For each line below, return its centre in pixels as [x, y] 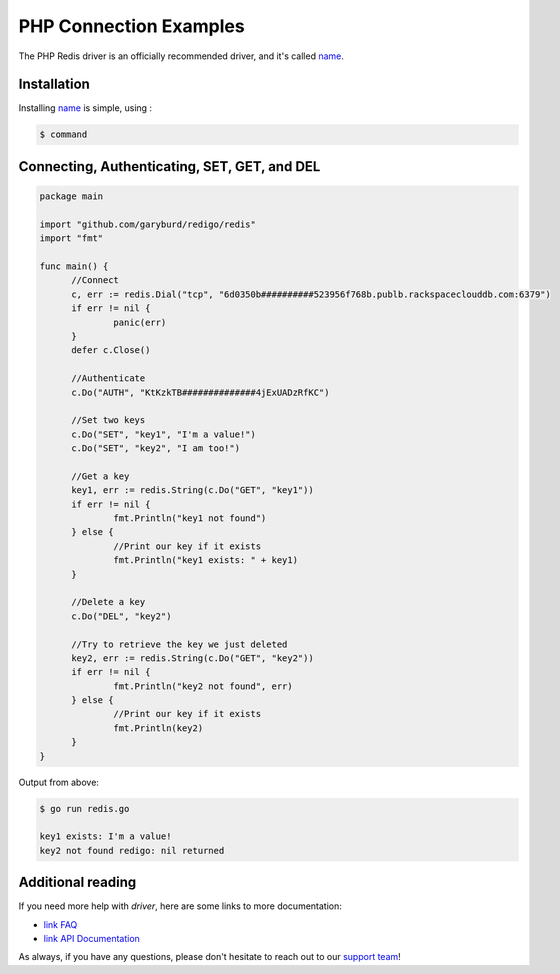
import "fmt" [71, 238]
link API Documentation [91, 939]
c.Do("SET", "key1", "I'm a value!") [164, 434]
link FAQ [60, 924]
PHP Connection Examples [131, 26]
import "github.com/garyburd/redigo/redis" [148, 224]
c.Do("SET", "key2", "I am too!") [155, 448]
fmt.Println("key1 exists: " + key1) [206, 560]
